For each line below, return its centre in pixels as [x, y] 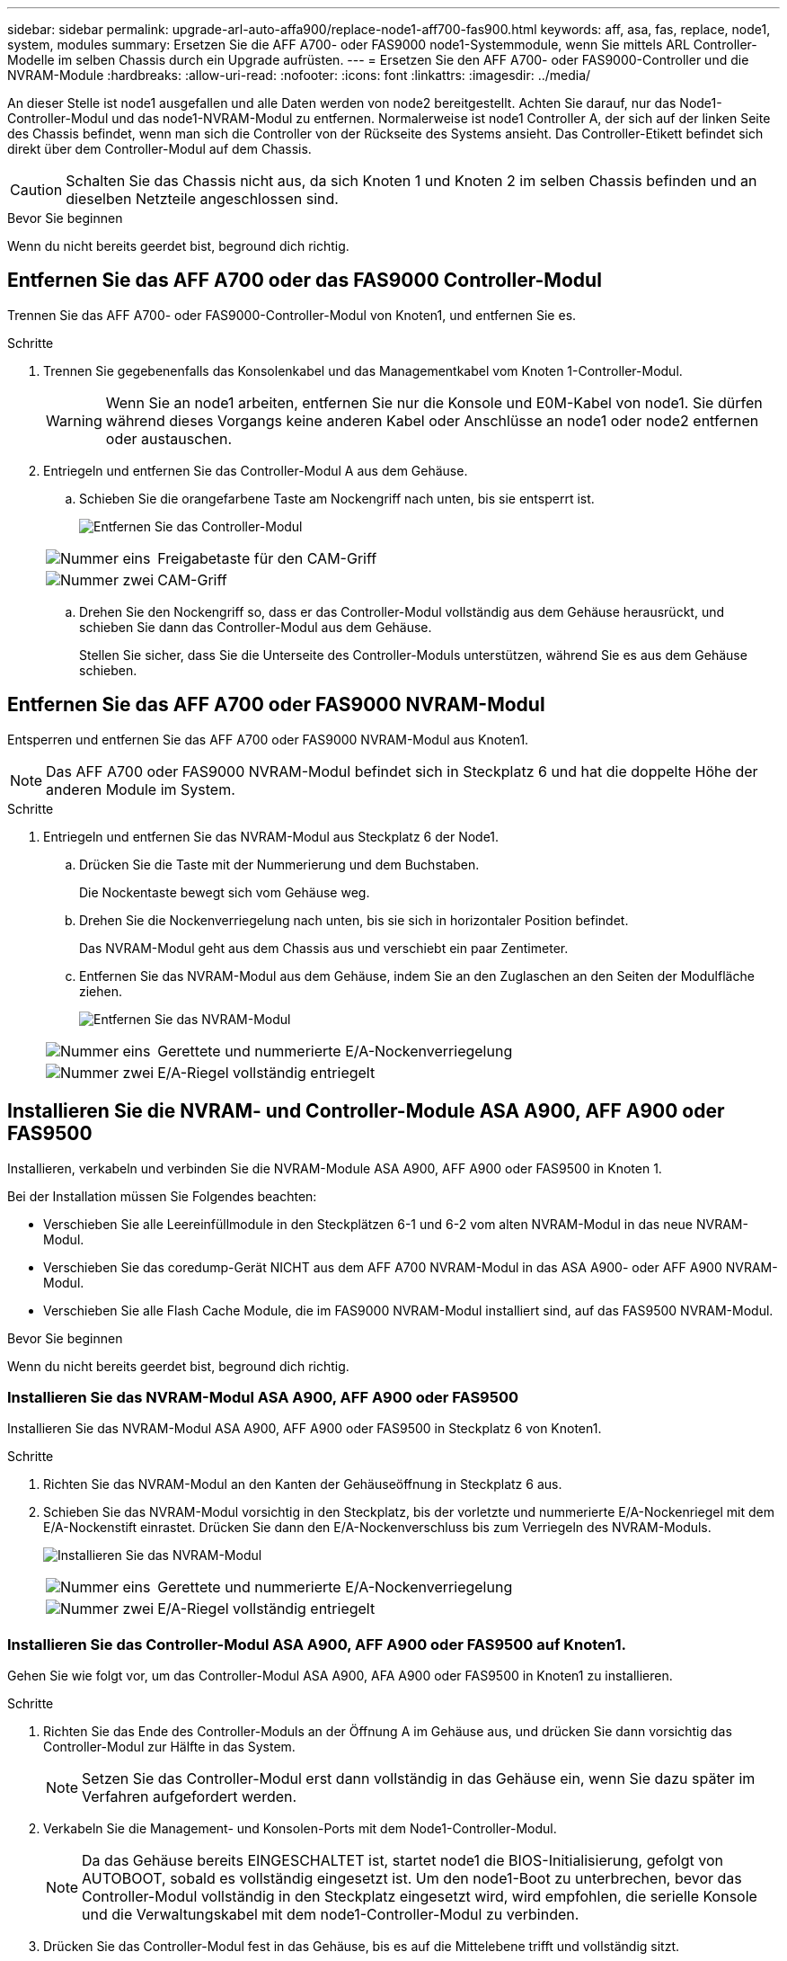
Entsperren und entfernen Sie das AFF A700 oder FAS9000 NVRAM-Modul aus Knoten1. [268, 739]
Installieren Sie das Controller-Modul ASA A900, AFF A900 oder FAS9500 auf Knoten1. [317, 1644]
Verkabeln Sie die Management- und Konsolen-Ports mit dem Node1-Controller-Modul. [300, 1829]
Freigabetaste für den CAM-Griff [267, 558]
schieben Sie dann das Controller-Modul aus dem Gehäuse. [256, 627]
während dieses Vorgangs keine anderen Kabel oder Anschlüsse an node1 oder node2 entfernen [432, 420]
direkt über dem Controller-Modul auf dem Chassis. [159, 149]
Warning [74, 420]
